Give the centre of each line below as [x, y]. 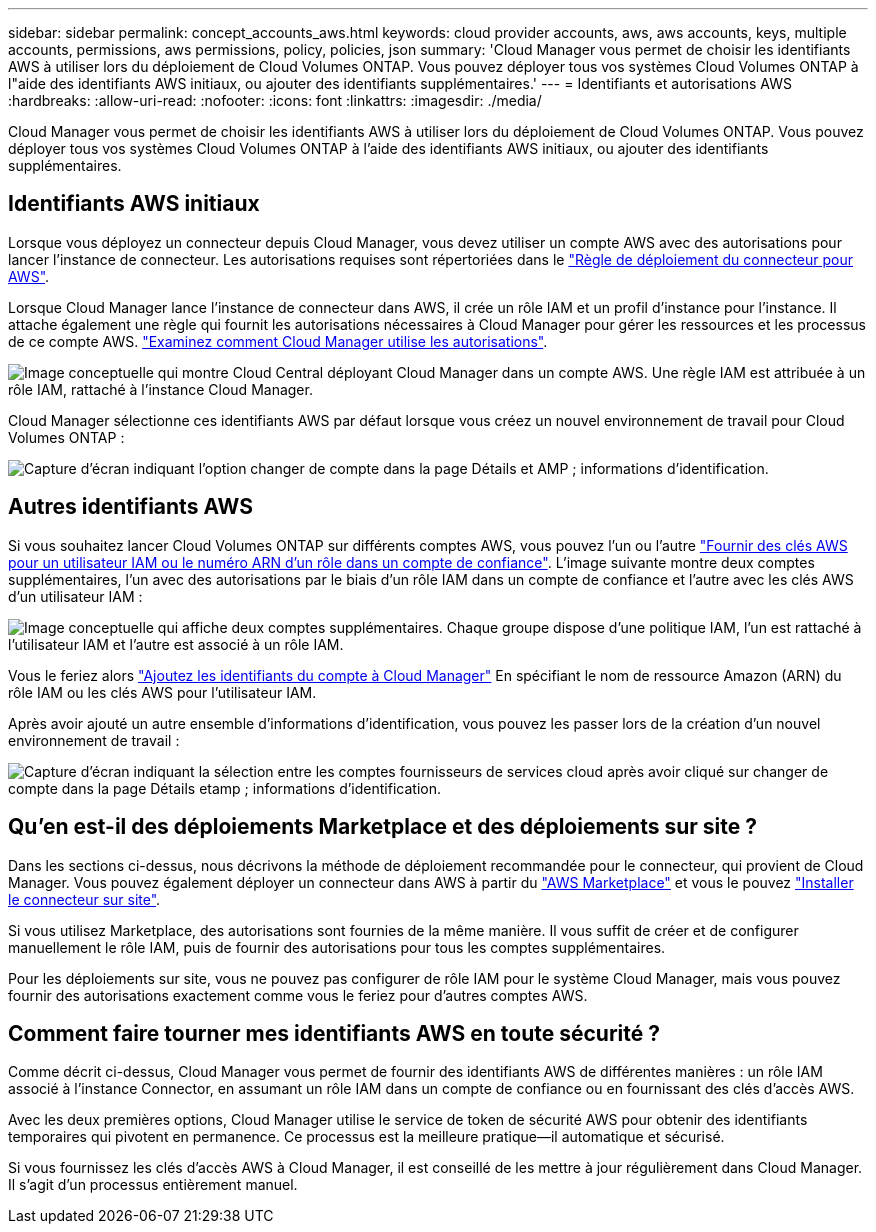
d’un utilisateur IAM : [75, 596]
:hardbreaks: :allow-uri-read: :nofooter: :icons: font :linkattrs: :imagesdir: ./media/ [275, 100]
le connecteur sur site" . [84, 899]
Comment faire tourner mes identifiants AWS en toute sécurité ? [334, 1033]
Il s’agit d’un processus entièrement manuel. [153, 1185]
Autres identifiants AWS [130, 507]
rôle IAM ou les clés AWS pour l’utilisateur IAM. [162, 692]
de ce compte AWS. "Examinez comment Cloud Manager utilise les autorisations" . [278, 341]
